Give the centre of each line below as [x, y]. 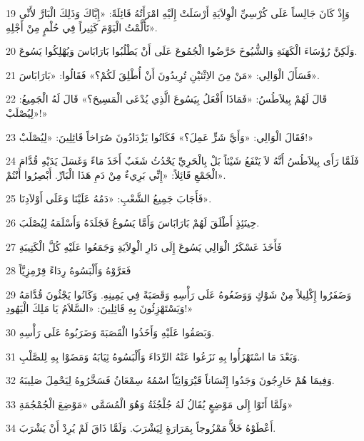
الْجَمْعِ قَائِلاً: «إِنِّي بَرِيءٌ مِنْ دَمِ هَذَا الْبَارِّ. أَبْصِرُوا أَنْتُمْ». [116, 174]
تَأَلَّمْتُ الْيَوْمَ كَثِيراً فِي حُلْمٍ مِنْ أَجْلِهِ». [82, 27]
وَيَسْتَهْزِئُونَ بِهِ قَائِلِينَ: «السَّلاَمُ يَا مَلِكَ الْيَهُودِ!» [100, 308]
